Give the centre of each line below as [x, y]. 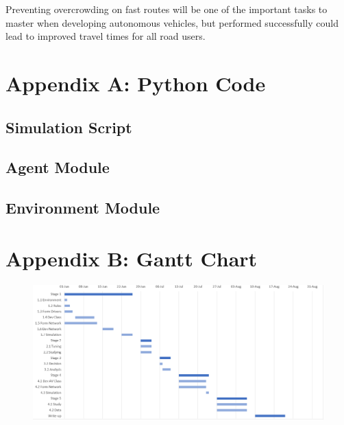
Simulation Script [69, 127]
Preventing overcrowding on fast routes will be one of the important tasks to [167, 9]
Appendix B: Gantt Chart [132, 258]
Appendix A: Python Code [136, 83]
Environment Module [83, 208]
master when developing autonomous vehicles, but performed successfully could [172, 22]
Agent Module [58, 167]
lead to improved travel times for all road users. [106, 36]
